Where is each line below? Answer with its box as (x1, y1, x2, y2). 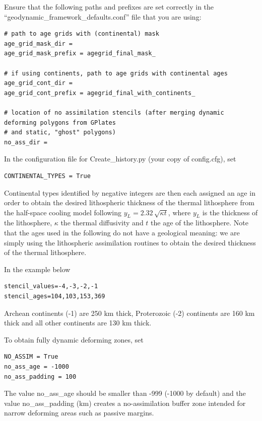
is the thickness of (202, 207, 258, 217)
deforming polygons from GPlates (4, 119, 116, 126)
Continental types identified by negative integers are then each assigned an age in (4, 187, 255, 198)
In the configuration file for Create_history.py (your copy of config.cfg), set (4, 153, 236, 164)
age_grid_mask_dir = (4, 40, 73, 47)
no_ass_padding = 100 (4, 373, 77, 380)
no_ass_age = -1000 (4, 363, 69, 371)
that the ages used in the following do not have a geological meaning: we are (4, 227, 240, 238)
